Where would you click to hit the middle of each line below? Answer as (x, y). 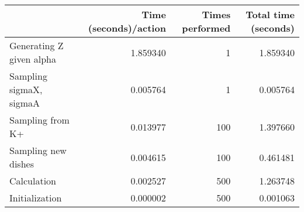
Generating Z (37, 45)
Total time (270, 14)
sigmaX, (26, 89)
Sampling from (39, 120)
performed (206, 28)
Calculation (33, 181)
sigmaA (25, 103)
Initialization (36, 198)
